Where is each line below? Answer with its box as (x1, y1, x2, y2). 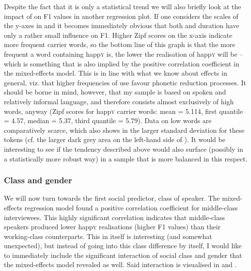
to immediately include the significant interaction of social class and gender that (4, 250, 242, 260)
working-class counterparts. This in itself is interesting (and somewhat (4, 231, 212, 241)
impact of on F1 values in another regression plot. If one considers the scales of (4, 11, 238, 21)
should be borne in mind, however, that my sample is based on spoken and (4, 87, 226, 97)
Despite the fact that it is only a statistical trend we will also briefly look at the (4, 1, 241, 11)
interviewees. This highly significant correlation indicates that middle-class (4, 212, 225, 222)
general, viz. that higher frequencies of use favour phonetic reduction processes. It (4, 77, 246, 87)
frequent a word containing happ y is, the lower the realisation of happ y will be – (4, 48, 243, 59)
